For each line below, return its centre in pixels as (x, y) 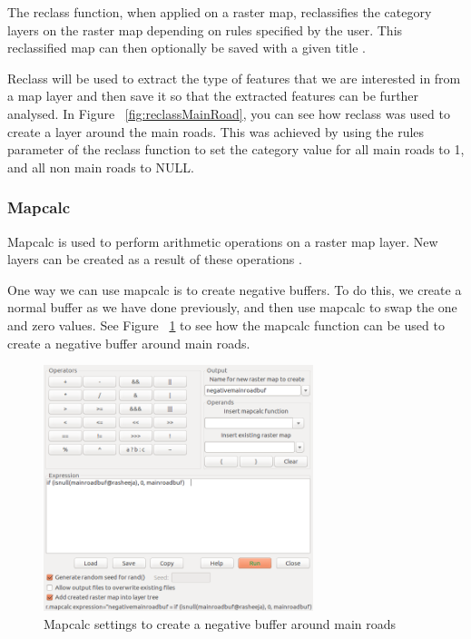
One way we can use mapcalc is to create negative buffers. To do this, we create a (235, 289)
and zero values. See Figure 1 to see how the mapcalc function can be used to (226, 324)
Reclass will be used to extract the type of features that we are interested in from (234, 78)
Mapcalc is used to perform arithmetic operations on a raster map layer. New (223, 241)
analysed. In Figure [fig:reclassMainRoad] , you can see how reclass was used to (229, 113)
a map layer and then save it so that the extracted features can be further (213, 96)
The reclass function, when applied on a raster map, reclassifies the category (220, 12)
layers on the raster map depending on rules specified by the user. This (205, 29)
